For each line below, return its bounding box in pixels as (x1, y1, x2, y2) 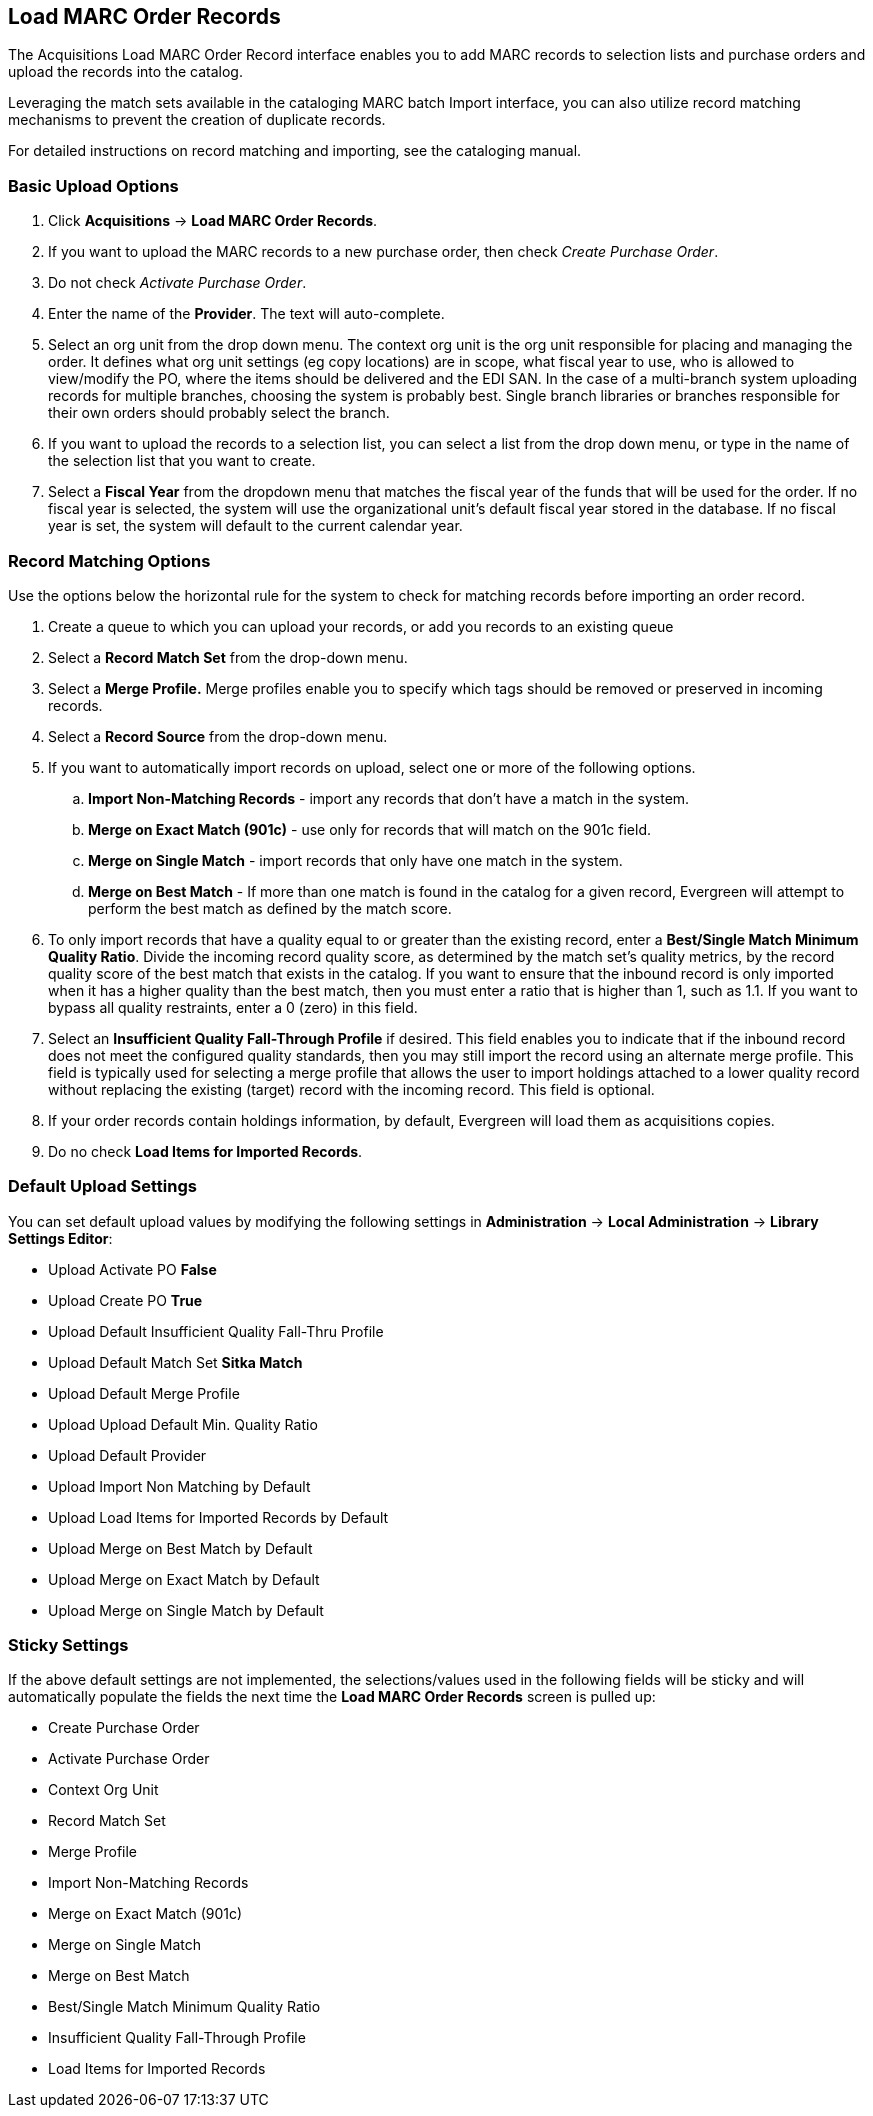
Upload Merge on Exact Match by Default (48, 1570, 320, 1588)
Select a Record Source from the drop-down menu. (48, 727, 388, 745)
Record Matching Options (8, 550, 211, 571)
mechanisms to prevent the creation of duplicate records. (8, 111, 386, 129)
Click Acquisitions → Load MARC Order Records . (48, 212, 378, 230)
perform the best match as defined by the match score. (88, 899, 452, 917)
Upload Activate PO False (48, 1260, 217, 1278)
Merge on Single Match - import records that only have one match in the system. (88, 851, 623, 869)
